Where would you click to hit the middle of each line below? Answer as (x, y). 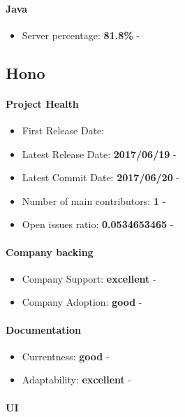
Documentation (44, 329)
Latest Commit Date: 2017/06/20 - (101, 177)
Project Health (42, 103)
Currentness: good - (66, 356)
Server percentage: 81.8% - (81, 35)
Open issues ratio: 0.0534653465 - (98, 224)
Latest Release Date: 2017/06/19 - (99, 154)
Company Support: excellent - (89, 278)
